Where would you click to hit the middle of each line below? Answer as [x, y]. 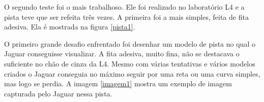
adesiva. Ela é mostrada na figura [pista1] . [70, 27]
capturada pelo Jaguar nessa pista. [58, 93]
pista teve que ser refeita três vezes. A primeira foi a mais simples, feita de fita [126, 16]
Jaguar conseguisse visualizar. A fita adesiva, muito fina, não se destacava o [122, 54]
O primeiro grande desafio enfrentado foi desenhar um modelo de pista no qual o [130, 43]
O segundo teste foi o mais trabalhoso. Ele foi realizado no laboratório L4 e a [124, 7]
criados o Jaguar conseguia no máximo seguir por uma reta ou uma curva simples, [132, 73]
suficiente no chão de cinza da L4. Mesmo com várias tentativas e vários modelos [130, 63]
